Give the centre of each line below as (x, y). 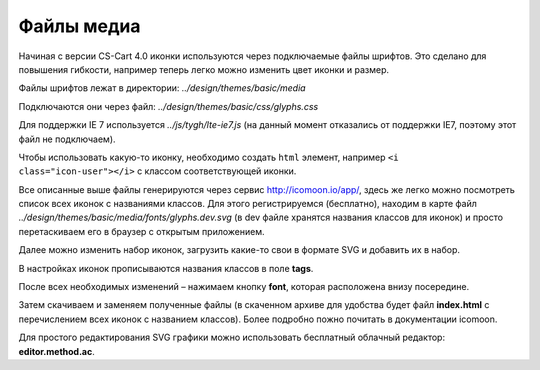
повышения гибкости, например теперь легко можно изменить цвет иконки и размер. (204, 69)
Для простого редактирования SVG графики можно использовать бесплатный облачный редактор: (231, 337)
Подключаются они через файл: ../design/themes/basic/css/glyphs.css (168, 106)
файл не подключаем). (67, 139)
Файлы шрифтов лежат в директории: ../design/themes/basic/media (162, 88)
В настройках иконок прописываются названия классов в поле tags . (166, 268)
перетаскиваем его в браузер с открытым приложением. (141, 231)
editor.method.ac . (56, 351)
